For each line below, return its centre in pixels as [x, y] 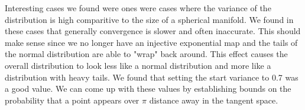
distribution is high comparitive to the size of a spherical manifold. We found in [149, 19]
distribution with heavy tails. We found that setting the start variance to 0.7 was [152, 77]
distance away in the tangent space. [214, 100]
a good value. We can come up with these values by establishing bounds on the [148, 89]
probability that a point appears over [72, 100]
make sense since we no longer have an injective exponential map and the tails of [151, 42]
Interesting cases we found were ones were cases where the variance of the [138, 8]
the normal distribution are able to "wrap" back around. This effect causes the [146, 54]
